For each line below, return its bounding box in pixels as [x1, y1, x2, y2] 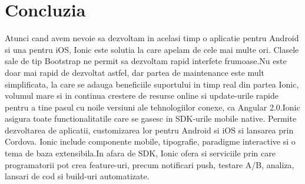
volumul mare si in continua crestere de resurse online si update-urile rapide [5, 89, 279, 102]
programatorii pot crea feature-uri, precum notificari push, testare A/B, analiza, [5, 158, 294, 170]
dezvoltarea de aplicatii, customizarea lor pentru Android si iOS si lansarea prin [5, 123, 294, 136]
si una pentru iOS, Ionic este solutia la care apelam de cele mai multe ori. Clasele [5, 43, 299, 55]
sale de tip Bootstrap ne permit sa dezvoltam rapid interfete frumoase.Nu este [5, 55, 287, 67]
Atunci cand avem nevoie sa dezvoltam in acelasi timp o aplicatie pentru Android [5, 32, 299, 44]
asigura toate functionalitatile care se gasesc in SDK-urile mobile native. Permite [5, 112, 297, 125]
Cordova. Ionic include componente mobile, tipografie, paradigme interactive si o [5, 135, 296, 148]
